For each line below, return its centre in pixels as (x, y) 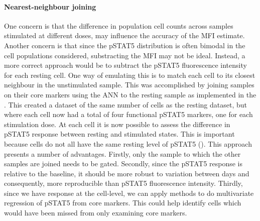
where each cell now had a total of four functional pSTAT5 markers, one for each (128, 114)
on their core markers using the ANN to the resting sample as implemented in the (130, 94)
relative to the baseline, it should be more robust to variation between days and (127, 173)
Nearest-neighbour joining (50, 6)
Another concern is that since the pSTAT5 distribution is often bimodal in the (125, 45)
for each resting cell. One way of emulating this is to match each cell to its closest (130, 75)
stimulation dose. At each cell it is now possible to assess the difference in (117, 124)
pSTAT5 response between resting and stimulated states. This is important (119, 134)
